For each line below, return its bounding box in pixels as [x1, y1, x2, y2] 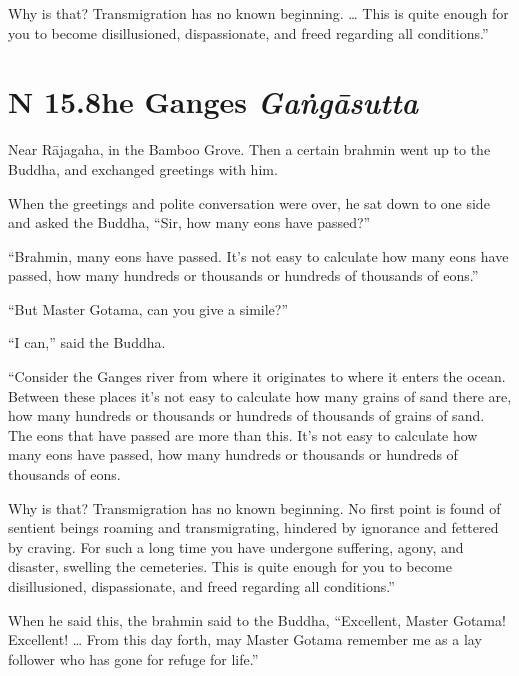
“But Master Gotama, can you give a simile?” [8, 298, 289, 319]
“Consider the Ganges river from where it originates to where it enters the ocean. [8, 366, 506, 387]
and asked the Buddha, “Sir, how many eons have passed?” [8, 212, 371, 233]
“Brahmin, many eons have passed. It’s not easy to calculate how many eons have [8, 245, 509, 266]
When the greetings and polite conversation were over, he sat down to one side [8, 192, 490, 213]
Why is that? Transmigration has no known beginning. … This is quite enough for [8, 3, 509, 23]
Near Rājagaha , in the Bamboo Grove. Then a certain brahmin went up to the [8, 139, 491, 160]
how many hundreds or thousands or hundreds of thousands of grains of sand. [8, 405, 485, 426]
